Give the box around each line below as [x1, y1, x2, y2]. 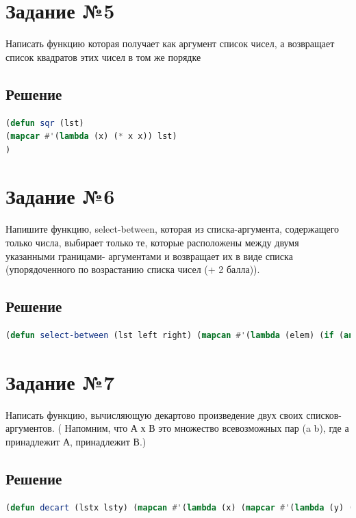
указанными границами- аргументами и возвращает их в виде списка [5, 248, 293, 263]
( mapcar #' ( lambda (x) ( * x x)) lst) [5, 131, 177, 142]
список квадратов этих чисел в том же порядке [5, 49, 201, 64]
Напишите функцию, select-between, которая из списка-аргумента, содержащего [5, 222, 340, 236]
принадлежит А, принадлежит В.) [5, 434, 147, 448]
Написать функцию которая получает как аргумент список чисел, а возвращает [5, 36, 335, 51]
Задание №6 [5, 182, 115, 210]
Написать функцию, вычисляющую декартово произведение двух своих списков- [5, 407, 342, 422]
